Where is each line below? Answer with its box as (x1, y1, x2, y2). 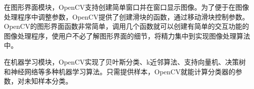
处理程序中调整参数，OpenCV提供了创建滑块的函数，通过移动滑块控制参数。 (4, 11, 249, 22)
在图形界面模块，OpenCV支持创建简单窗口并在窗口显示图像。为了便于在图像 (4, 2, 249, 12)
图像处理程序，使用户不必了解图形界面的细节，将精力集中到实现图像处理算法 (4, 30, 250, 41)
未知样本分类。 (24, 76, 72, 86)
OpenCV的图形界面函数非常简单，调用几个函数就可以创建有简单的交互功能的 (4, 21, 249, 31)
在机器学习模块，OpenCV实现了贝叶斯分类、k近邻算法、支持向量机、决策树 (4, 56, 246, 67)
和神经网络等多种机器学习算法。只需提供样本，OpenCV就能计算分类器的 (4, 66, 235, 76)
